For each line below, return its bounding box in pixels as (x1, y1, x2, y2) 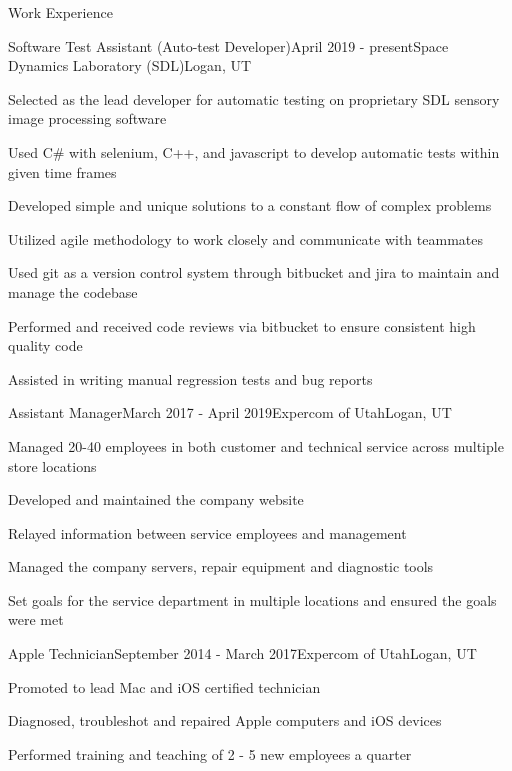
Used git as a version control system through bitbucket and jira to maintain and (8, 262, 500, 283)
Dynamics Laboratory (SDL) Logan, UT (8, 55, 252, 76)
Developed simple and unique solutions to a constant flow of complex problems (8, 195, 492, 216)
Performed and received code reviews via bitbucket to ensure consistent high (8, 315, 476, 336)
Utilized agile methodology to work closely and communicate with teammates (8, 228, 483, 249)
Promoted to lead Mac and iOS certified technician (8, 676, 321, 697)
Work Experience (8, 2, 113, 22)
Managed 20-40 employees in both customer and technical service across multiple (8, 435, 504, 456)
